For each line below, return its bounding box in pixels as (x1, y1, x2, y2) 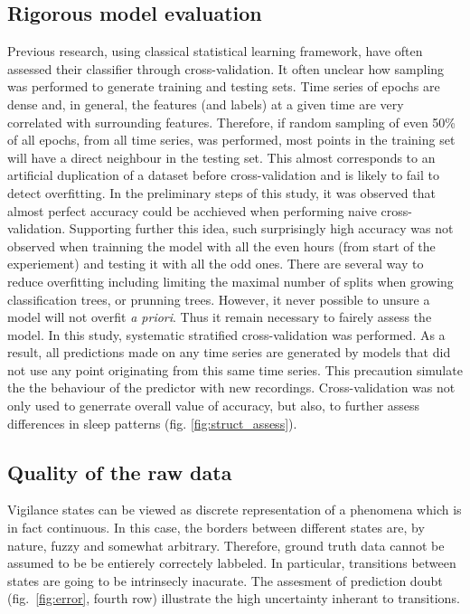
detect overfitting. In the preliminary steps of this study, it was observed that (7, 183, 436, 202)
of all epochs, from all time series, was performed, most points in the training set (7, 130, 456, 149)
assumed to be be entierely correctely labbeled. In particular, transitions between (7, 553, 456, 572)
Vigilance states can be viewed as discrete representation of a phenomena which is (7, 500, 462, 519)
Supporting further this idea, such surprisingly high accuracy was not (69, 219, 454, 238)
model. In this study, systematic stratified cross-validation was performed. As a (7, 325, 446, 344)
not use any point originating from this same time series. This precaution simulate (7, 360, 463, 379)
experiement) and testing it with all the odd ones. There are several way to (7, 254, 424, 273)
